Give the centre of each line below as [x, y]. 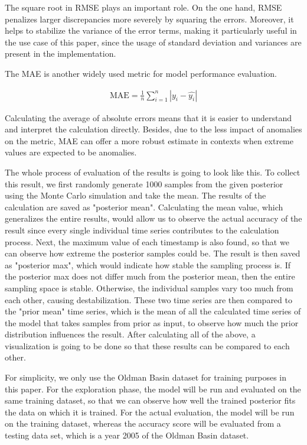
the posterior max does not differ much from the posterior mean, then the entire [150, 276]
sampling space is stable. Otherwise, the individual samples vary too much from [149, 288]
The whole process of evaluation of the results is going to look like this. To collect [153, 172]
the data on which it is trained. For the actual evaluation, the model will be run [150, 412]
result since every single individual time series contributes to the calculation [142, 230]
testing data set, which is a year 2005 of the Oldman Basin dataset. [127, 435]
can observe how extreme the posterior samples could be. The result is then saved [153, 253]
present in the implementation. [61, 53]
